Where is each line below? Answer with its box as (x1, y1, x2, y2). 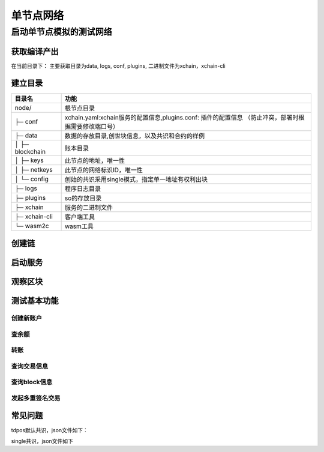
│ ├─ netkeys (14, 165, 53, 173)
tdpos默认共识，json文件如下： (11, 426, 88, 433)
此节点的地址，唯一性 (64, 156, 125, 164)
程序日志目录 (64, 184, 101, 193)
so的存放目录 (64, 194, 102, 202)
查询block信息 (11, 378, 53, 387)
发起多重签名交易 (11, 394, 61, 402)
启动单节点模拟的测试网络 (11, 26, 112, 37)
